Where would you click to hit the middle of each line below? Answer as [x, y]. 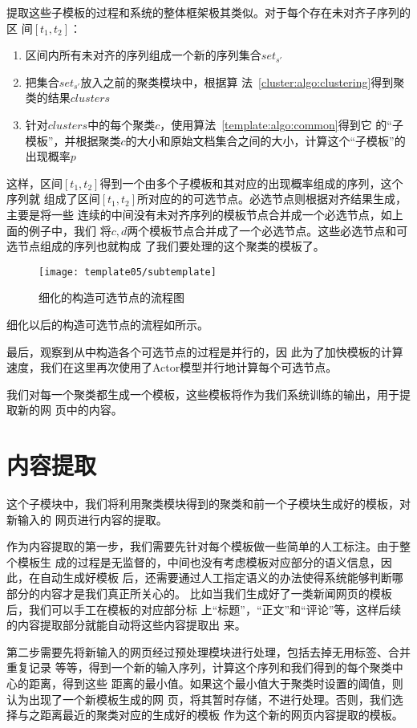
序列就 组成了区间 [53, 199]
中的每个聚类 [121, 124]
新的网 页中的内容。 [70, 410]
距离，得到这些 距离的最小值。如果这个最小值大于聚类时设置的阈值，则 [216, 683]
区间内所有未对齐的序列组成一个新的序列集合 [143, 55]
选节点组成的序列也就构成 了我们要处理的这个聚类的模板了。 [166, 246]
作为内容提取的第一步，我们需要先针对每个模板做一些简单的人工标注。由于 [203, 546]
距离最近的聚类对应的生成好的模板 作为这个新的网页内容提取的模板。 [221, 715]
